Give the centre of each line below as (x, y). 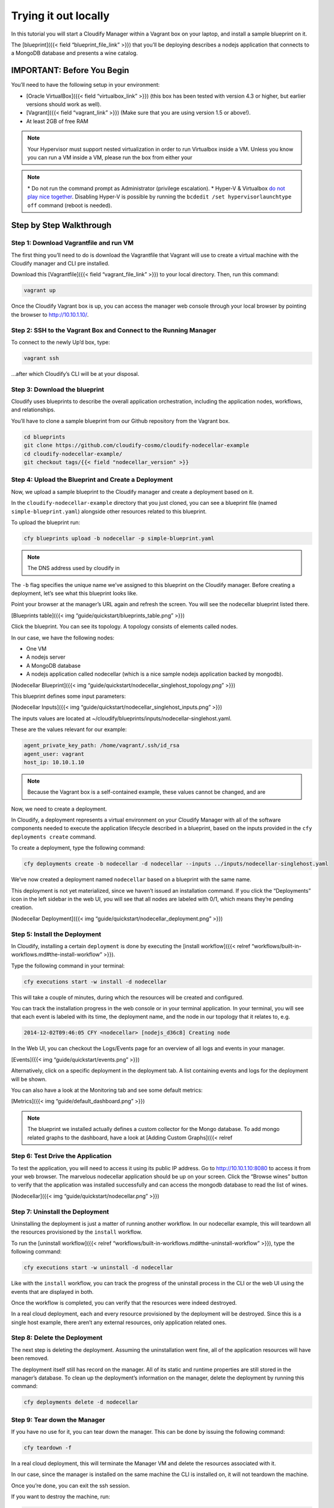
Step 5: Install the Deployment (56, 934)
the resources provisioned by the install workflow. (77, 1232)
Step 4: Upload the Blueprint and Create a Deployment (92, 480)
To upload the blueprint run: (46, 522)
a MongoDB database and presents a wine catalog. (75, 53)
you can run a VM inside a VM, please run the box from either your (110, 157)
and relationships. (33, 410)
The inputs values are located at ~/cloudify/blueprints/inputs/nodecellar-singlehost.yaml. (121, 718)
